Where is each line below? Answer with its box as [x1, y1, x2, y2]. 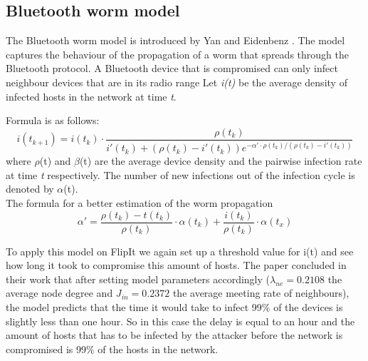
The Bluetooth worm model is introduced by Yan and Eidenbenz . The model [6, 33, 345, 48]
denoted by [6, 181, 54, 196]
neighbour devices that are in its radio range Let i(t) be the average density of [6, 74, 347, 89]
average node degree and [6, 285, 113, 300]
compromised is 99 [6, 341, 86, 356]
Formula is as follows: [6, 113, 100, 128]
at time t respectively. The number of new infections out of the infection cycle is [6, 167, 355, 182]
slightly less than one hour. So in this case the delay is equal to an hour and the [6, 313, 355, 328]
